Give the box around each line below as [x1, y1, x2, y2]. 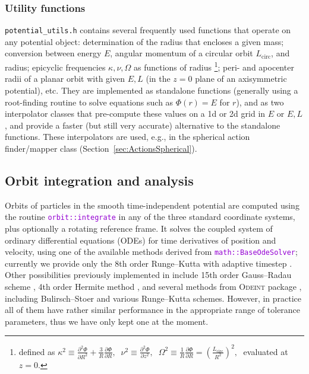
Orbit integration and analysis [5, 171, 194, 189]
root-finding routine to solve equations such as [5, 95, 174, 108]
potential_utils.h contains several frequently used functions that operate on [5, 24, 291, 36]
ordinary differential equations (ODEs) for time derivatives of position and [5, 234, 276, 246]
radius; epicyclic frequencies [5, 60, 106, 73]
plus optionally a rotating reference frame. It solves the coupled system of [5, 222, 273, 234]
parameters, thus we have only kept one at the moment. [5, 315, 209, 327]
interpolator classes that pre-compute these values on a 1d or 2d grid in [5, 107, 266, 120]
